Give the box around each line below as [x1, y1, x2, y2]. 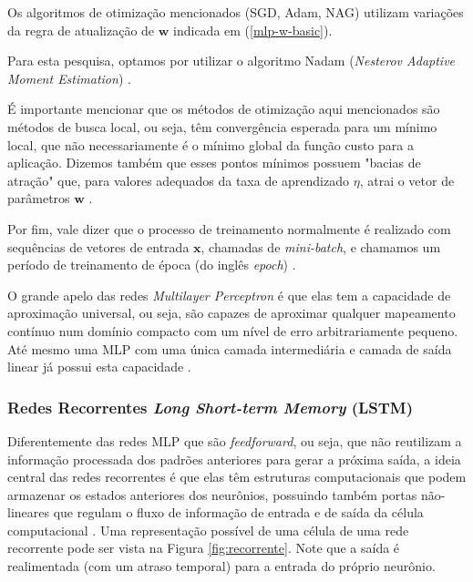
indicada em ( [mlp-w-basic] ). [173, 20, 333, 39]
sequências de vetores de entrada [7, 237, 190, 256]
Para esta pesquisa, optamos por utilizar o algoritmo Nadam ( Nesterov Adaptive [7, 51, 456, 70]
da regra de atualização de [7, 20, 155, 39]
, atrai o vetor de [359, 170, 455, 189]
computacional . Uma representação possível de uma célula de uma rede [7, 520, 409, 539]
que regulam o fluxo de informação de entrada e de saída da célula [53, 503, 424, 522]
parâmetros [7, 189, 70, 208]
